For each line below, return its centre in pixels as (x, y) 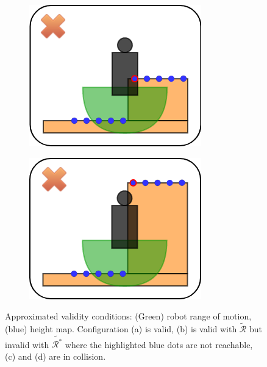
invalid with (27, 344)
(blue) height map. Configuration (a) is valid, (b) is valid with (121, 329)
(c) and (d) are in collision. (55, 356)
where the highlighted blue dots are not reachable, (159, 344)
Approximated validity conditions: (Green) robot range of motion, (128, 316)
